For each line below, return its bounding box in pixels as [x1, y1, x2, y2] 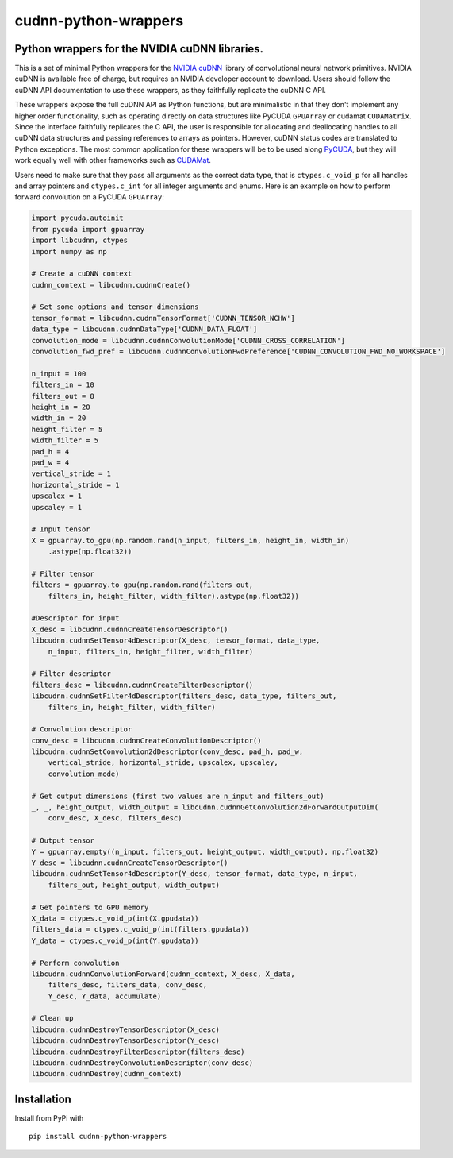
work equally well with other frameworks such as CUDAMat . [14, 156, 212, 165]
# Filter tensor [31, 569, 95, 578]
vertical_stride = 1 [31, 469, 111, 478]
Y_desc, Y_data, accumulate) [48, 991, 162, 1001]
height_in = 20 [31, 402, 90, 411]
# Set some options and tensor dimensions [31, 303, 199, 311]
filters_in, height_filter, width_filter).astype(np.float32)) [48, 592, 300, 600]
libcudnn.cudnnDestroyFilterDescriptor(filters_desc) [31, 1047, 245, 1056]
